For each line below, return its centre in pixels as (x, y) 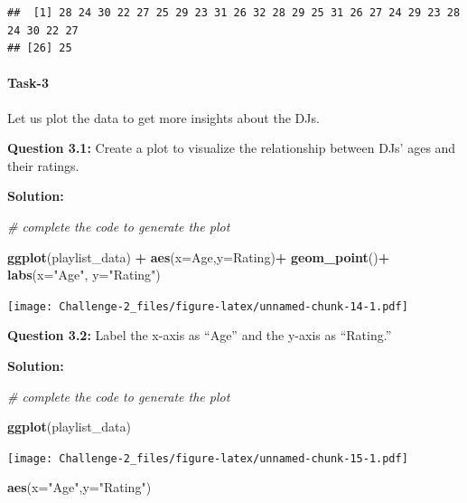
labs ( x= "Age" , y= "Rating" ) (84, 275)
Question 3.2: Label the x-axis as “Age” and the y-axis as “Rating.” (200, 335)
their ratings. (43, 165)
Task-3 (28, 83)
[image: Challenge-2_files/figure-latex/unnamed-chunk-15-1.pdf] (208, 458)
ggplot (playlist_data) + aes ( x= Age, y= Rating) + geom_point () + (199, 256)
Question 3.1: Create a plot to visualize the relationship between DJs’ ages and (232, 148)
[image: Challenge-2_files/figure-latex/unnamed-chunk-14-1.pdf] (208, 306)
